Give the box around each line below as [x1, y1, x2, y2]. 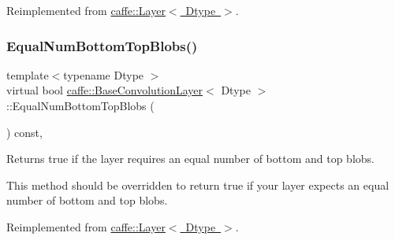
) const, [6, 124, 43, 140]
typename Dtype [63, 66, 144, 83]
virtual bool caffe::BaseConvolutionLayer [6, 82, 203, 98]
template [6, 66, 49, 83]
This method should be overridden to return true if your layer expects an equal [6, 176, 389, 193]
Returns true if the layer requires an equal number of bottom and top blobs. [6, 150, 375, 167]
